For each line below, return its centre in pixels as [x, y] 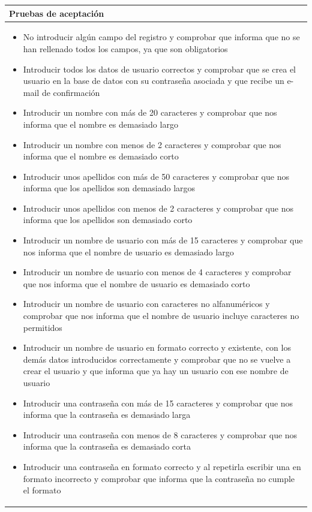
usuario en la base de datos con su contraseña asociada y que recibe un [154, 81]
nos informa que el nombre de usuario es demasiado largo [128, 252]
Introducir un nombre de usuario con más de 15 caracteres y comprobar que [163, 240]
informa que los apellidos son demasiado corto [108, 220]
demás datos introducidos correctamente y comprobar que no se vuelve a [157, 359]
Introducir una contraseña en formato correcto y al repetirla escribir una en [162, 466]
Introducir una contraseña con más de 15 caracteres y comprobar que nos [158, 403]
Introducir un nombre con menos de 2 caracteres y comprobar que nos [152, 144]
